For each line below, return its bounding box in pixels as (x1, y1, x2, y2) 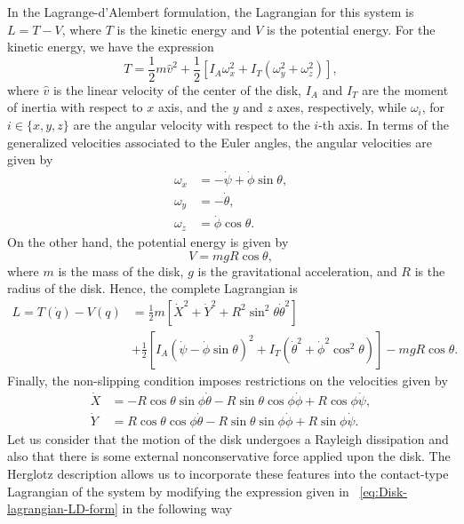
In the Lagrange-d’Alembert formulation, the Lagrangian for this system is (7, 3, 414, 20)
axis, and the (157, 98, 228, 116)
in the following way (122, 499, 232, 518)
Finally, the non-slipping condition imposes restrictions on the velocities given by (7, 370, 448, 389)
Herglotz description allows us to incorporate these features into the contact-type (7, 464, 449, 483)
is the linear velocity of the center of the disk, (52, 80, 301, 99)
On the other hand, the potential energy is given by (7, 232, 289, 250)
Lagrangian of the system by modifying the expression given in (7, 481, 349, 500)
